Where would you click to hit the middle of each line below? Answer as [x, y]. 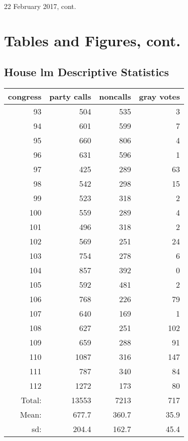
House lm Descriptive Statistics [87, 72]
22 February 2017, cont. [40, 6]
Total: [31, 400]
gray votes [159, 97]
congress [25, 97]
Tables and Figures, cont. [92, 40]
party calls [70, 97]
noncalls [115, 97]
